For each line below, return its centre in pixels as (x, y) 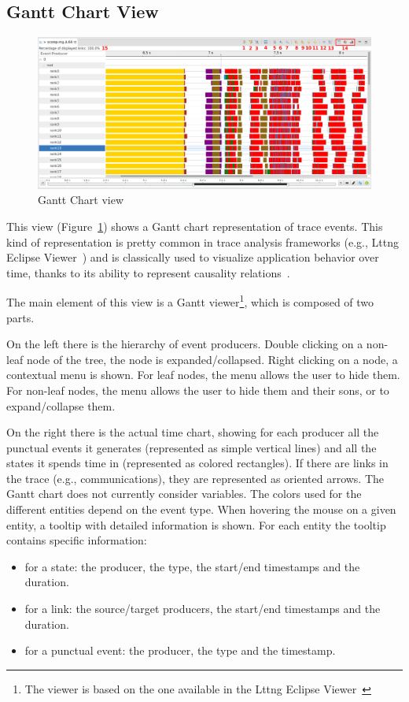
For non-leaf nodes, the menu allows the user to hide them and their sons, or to (198, 390)
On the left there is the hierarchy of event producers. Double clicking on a (185, 344)
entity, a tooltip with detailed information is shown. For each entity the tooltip (196, 524)
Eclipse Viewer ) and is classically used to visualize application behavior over (193, 257)
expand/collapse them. (61, 405)
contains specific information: (77, 540)
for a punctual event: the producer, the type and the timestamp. (180, 650)
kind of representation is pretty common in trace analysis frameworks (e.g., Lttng (203, 241)
